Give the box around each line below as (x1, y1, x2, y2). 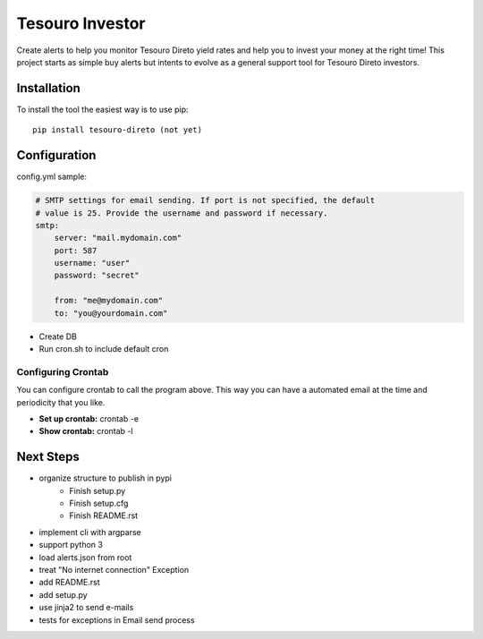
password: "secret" (54, 270, 140, 281)
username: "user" (54, 258, 131, 268)
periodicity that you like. (16, 396, 106, 407)
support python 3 (38, 540, 103, 550)
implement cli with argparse (38, 526, 142, 537)
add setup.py (38, 589, 89, 600)
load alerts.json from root (38, 551, 132, 563)
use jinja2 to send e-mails (38, 602, 134, 613)
